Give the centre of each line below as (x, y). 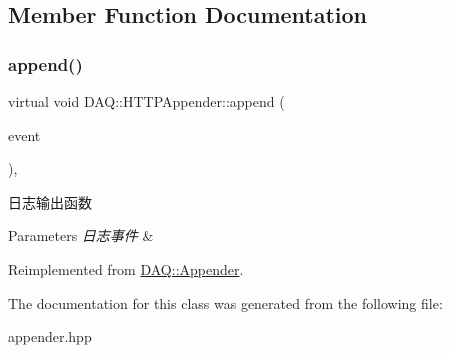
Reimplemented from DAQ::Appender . (126, 268)
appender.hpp (50, 336)
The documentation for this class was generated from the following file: (225, 302)
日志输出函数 (50, 201)
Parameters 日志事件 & (81, 235)
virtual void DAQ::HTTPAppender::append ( (146, 101)
